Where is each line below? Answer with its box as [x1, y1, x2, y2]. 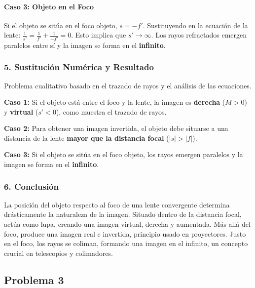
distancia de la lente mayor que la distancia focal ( [4, 132, 169, 143]
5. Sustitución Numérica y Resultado [4, 61, 154, 73]
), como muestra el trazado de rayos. [56, 106, 167, 117]
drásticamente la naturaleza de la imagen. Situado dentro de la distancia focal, [4, 209, 242, 219]
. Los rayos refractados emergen [151, 30, 247, 40]
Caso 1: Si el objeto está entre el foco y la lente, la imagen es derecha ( [4, 97, 225, 107]
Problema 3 [4, 272, 64, 287]
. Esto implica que [71, 30, 126, 40]
